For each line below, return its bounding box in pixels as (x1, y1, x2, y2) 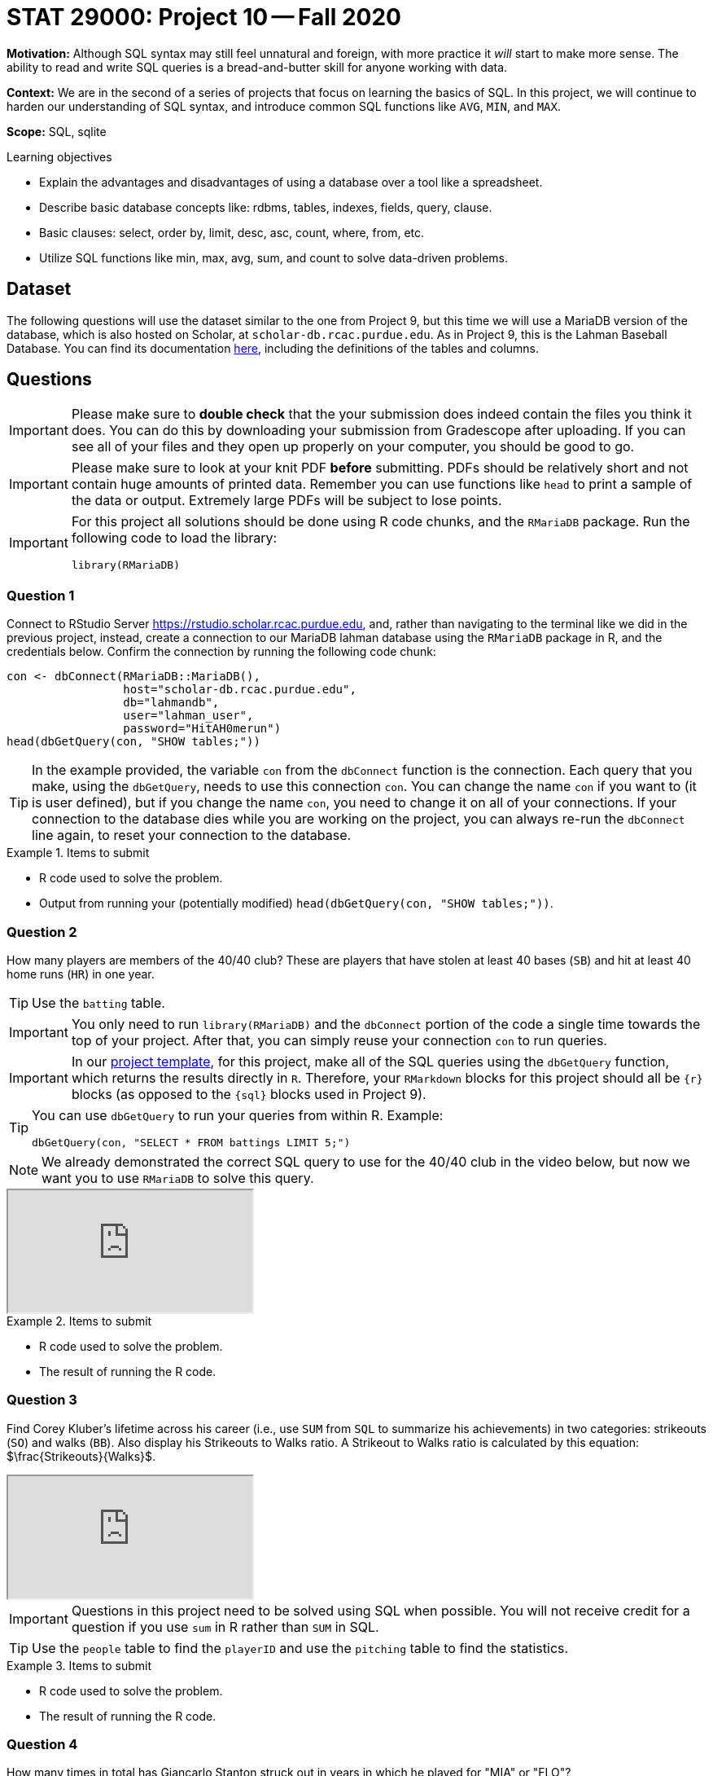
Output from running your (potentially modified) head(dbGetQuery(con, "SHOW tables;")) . (39, 896, 553, 911)
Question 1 (7, 587, 75, 604)
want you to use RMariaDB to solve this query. (42, 1169, 314, 1186)
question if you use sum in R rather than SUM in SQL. (71, 1618, 379, 1635)
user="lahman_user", (123, 709, 254, 723)
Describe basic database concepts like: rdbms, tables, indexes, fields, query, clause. (39, 200, 492, 214)
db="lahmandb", (123, 696, 220, 710)
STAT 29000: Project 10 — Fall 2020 (7, 3, 401, 31)
